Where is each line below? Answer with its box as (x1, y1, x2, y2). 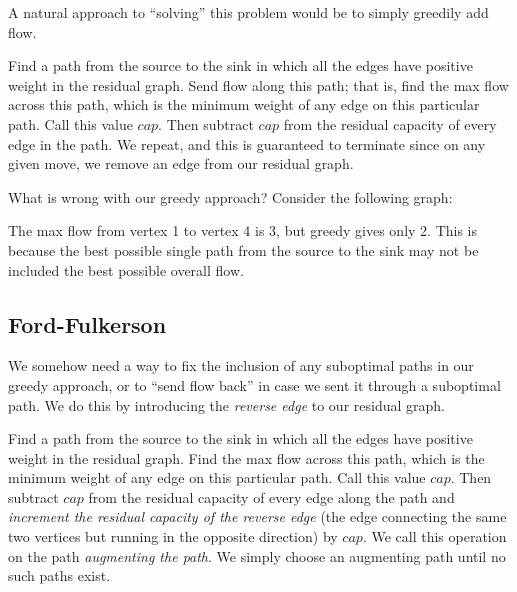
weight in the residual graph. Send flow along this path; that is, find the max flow (8, 74, 509, 95)
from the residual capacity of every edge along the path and (88, 486, 455, 507)
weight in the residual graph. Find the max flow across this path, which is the (8, 447, 485, 468)
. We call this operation (362, 526, 507, 547)
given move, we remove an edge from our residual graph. (8, 153, 354, 174)
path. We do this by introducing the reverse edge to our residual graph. (8, 394, 445, 415)
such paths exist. (8, 565, 111, 586)
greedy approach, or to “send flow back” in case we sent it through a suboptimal (8, 374, 501, 395)
